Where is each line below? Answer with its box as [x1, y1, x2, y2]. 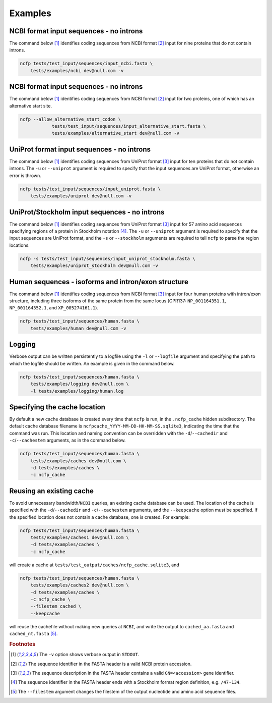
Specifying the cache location [9, 403, 106, 411]
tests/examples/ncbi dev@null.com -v [30, 68, 124, 73]
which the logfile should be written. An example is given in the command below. [9, 360, 175, 366]
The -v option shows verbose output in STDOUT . [39, 652, 140, 658]
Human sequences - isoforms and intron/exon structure [9, 278, 189, 286]
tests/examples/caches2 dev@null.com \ [30, 582, 129, 588]
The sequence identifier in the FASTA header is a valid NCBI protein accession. [28, 661, 192, 667]
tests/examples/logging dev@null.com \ [30, 381, 129, 387]
